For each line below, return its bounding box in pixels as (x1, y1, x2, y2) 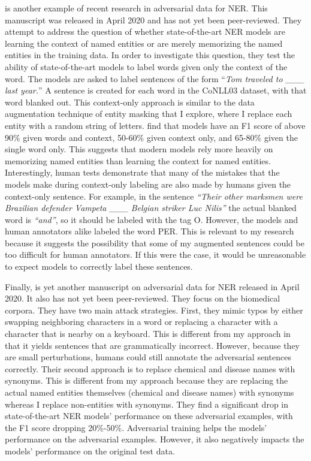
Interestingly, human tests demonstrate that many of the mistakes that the (5, 166, 280, 179)
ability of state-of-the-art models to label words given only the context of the (5, 60, 288, 73)
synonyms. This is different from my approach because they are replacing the (5, 374, 288, 387)
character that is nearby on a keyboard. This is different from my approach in (5, 327, 291, 340)
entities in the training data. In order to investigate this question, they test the (5, 49, 295, 61)
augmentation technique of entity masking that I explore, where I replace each (5, 107, 292, 120)
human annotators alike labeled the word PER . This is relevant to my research (5, 225, 294, 237)
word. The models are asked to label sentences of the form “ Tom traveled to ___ (5, 72, 304, 85)
